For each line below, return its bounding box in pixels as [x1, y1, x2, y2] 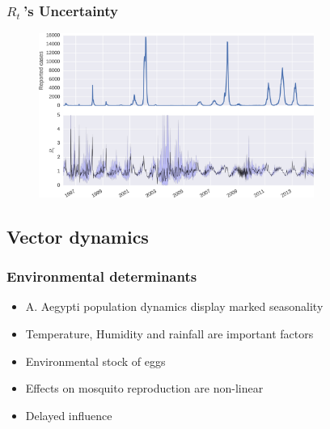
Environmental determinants [6, 266, 197, 287]
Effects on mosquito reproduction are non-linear [25, 380, 264, 397]
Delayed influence [25, 406, 112, 423]
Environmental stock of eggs [25, 352, 166, 369]
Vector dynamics [6, 223, 149, 248]
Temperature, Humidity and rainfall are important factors [25, 325, 314, 342]
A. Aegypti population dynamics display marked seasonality [25, 298, 324, 315]
